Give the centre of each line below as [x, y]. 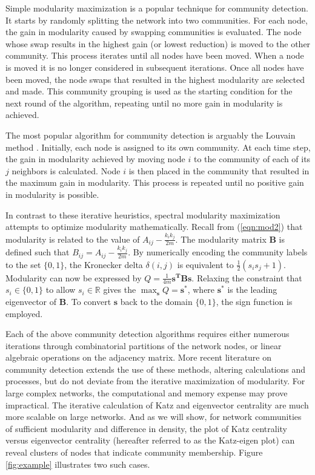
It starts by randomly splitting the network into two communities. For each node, [157, 20]
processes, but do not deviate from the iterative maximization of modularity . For [155, 381]
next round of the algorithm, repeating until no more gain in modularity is [144, 103]
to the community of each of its [252, 159]
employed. [24, 313]
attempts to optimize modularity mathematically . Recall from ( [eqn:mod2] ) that [154, 227]
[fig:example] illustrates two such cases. [78, 464]
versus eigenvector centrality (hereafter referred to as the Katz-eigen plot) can [150, 440]
